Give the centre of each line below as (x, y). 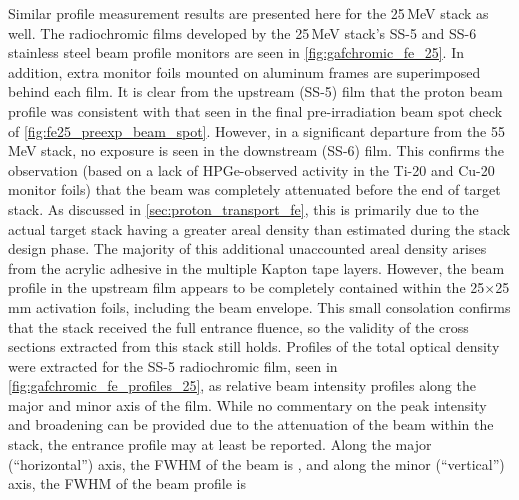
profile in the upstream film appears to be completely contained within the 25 (246, 287)
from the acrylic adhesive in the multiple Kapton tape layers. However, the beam (256, 267)
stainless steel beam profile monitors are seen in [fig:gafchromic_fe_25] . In (236, 52)
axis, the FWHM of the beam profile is (127, 483)
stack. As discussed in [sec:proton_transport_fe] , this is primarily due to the (243, 208)
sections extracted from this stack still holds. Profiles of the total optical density (254, 346)
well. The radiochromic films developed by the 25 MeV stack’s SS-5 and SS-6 (242, 32)
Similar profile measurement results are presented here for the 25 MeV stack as (248, 13)
